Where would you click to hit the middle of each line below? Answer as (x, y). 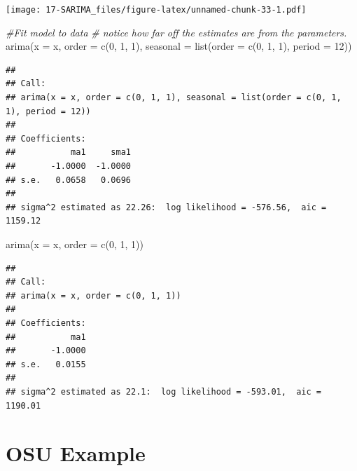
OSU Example (76, 453)
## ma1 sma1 (68, 152)
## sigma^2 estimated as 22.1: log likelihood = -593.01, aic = (164, 391)
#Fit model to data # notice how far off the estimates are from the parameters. (176, 32)
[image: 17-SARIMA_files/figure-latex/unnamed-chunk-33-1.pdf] (156, 10)
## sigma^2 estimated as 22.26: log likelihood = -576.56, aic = (166, 207)
